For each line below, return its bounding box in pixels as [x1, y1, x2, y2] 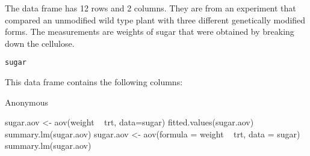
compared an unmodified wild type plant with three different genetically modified [5, 13, 306, 26]
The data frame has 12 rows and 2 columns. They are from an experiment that [5, 2, 296, 14]
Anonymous [5, 95, 49, 108]
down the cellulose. [5, 37, 75, 49]
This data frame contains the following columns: [5, 76, 183, 88]
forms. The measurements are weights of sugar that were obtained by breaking [5, 25, 294, 38]
